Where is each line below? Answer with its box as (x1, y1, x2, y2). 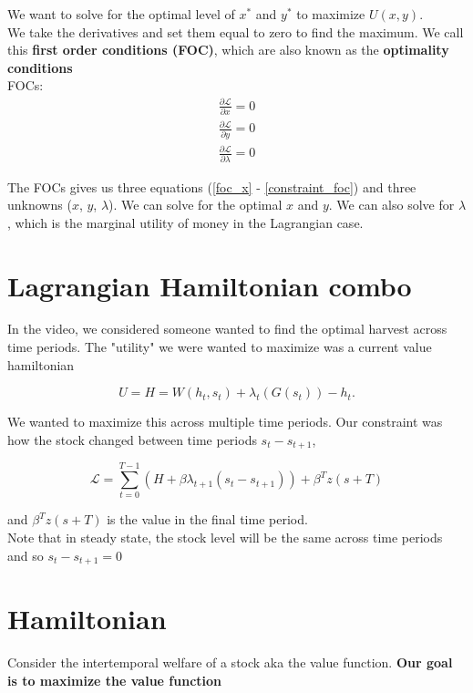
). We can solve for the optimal (108, 195, 283, 214)
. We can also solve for (328, 195, 455, 214)
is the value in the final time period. (107, 510, 308, 529)
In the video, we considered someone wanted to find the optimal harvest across (7, 319, 447, 338)
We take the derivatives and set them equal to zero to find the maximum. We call (7, 22, 464, 41)
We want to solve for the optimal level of (7, 5, 235, 23)
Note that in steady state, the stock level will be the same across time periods (7, 528, 443, 546)
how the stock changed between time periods (7, 429, 257, 449)
